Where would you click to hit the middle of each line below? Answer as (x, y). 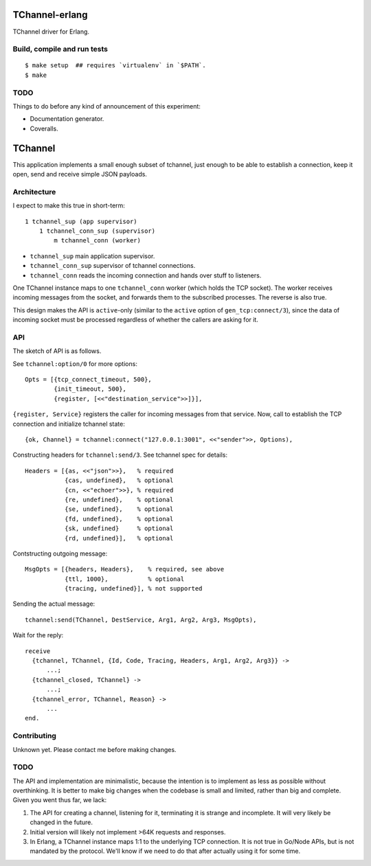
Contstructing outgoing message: (60, 554)
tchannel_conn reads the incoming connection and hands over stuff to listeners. (146, 275)
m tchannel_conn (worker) (97, 241)
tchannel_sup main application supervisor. (92, 256)
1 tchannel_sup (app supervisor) (81, 221)
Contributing (34, 736)
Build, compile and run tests (60, 49)
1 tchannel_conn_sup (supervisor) (97, 231)
